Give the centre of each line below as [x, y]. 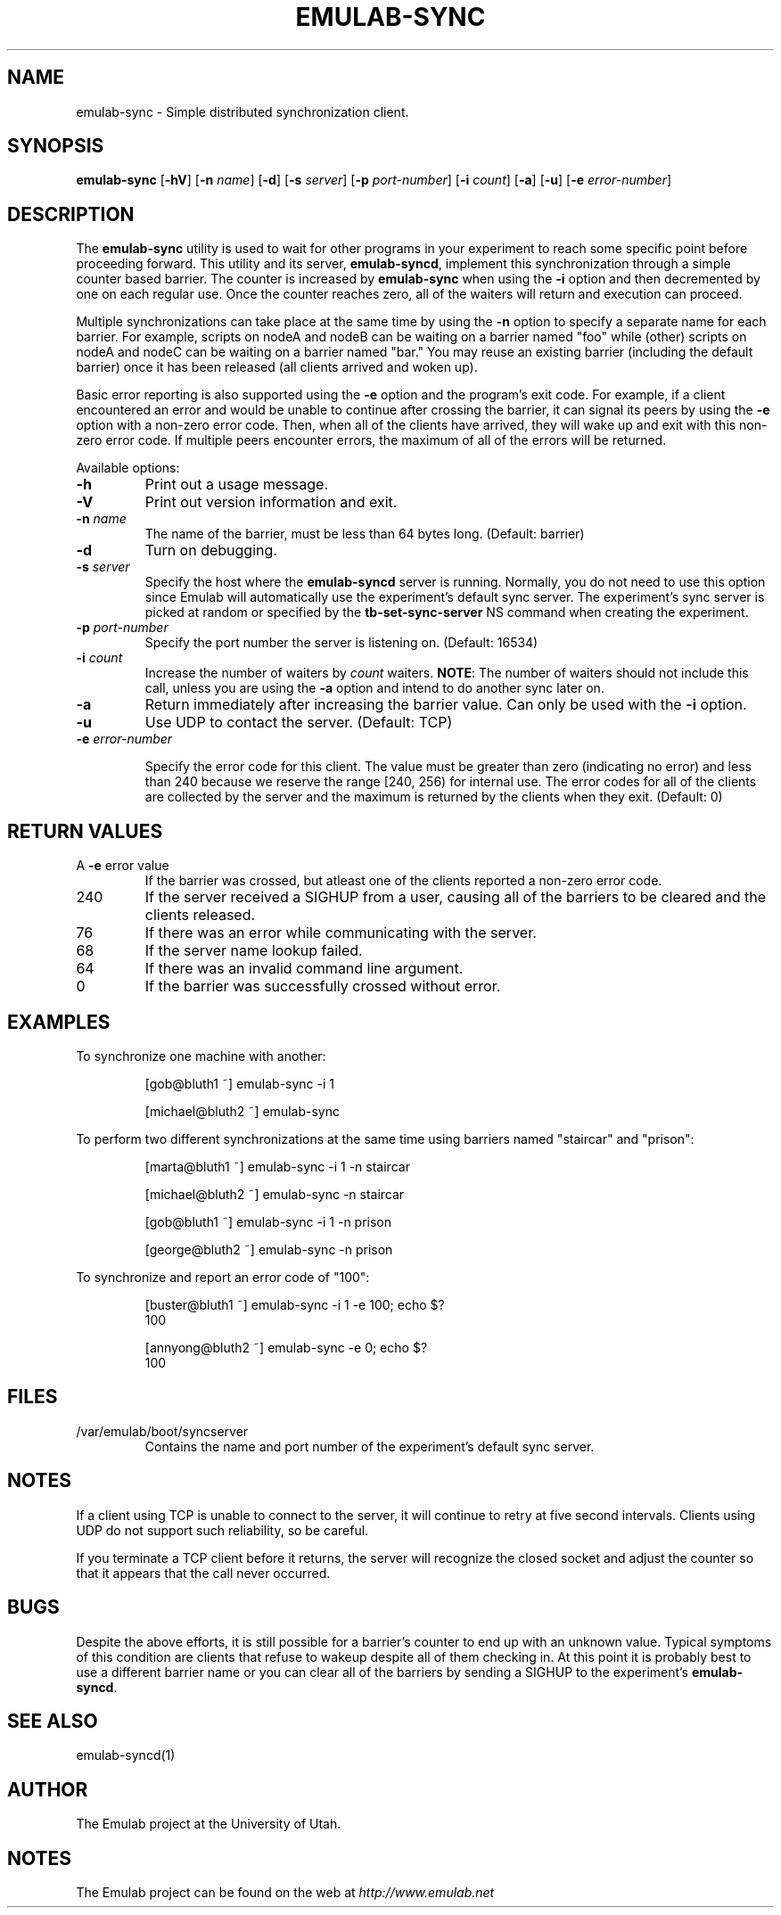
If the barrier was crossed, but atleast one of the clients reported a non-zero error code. [403, 881]
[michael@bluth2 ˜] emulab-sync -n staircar [275, 1194]
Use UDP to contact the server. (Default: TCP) [299, 723]
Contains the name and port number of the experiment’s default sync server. [370, 1446]
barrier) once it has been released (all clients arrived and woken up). [277, 367]
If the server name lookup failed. [254, 951]
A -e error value [123, 866]
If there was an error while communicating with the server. [341, 933]
